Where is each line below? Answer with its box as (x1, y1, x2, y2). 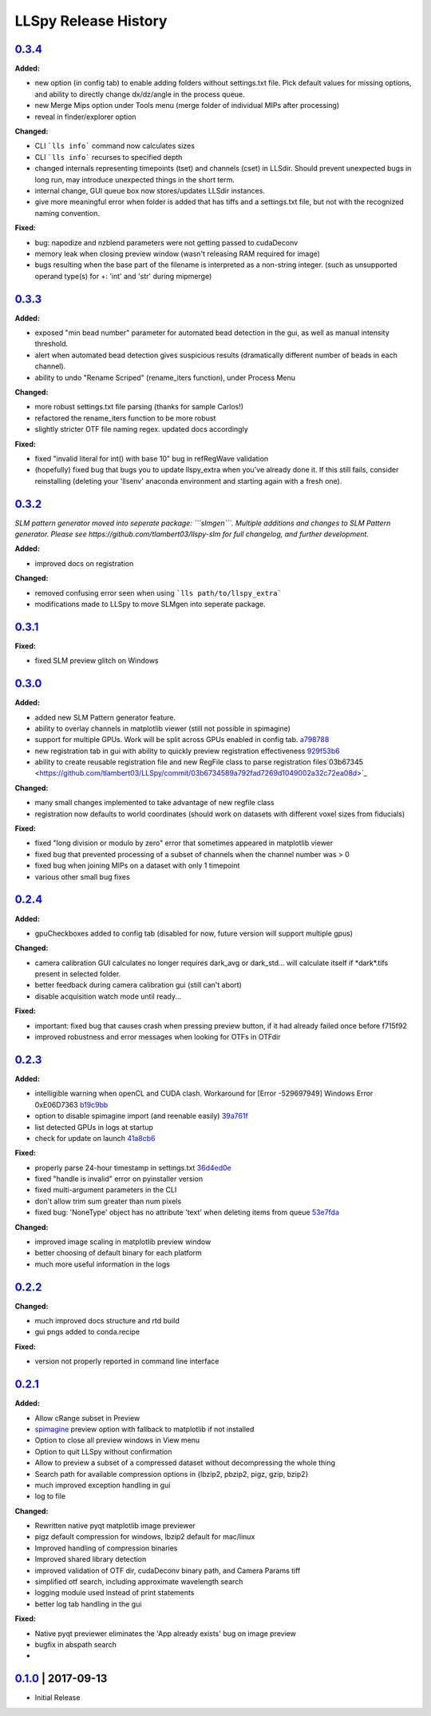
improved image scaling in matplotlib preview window (34, 1237, 212, 1247)
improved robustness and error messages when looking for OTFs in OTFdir (34, 1032, 281, 1042)
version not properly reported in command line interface (34, 1356, 219, 1367)
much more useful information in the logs (34, 1259, 171, 1269)
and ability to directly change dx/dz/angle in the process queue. (34, 89, 245, 99)
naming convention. (34, 208, 100, 217)
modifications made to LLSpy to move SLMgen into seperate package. (34, 599, 267, 609)
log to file (34, 1491, 66, 1501)
